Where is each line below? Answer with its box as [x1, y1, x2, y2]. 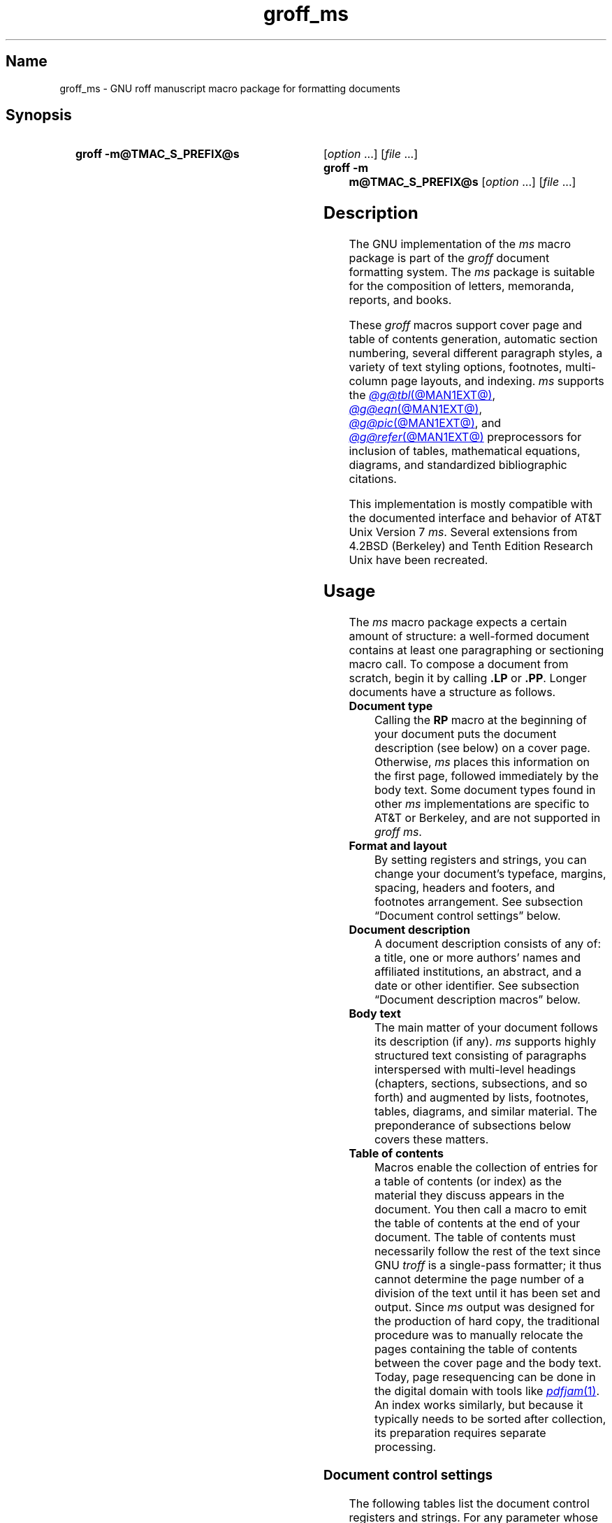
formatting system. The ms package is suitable [349, 265, 595, 280]
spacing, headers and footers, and [374, 881, 555, 895]
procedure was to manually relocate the [374, 1328, 583, 1343]
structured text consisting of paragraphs [374, 1048, 587, 1063]
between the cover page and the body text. [374, 1356, 602, 1371]
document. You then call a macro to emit [374, 1202, 587, 1217]
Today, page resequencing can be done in [374, 1370, 596, 1385]
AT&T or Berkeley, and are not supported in [374, 811, 601, 825]
